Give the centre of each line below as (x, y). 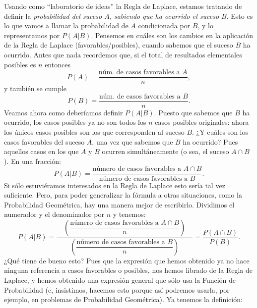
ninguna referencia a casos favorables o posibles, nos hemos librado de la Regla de (128, 270)
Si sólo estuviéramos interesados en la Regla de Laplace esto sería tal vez (115, 185)
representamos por (32, 35)
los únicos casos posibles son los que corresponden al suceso (94, 132)
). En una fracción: (32, 161)
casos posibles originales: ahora (202, 122)
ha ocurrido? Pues (210, 141)
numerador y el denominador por (54, 214)
